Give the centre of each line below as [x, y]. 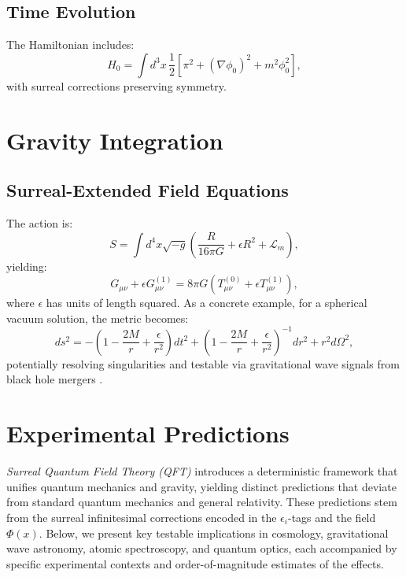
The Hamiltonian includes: [70, 44]
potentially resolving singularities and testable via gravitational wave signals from [203, 363]
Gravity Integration [115, 140]
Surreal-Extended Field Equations [148, 190]
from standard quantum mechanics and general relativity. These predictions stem [202, 502]
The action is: [40, 222]
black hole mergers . [55, 379]
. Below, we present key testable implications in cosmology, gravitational [214, 533]
